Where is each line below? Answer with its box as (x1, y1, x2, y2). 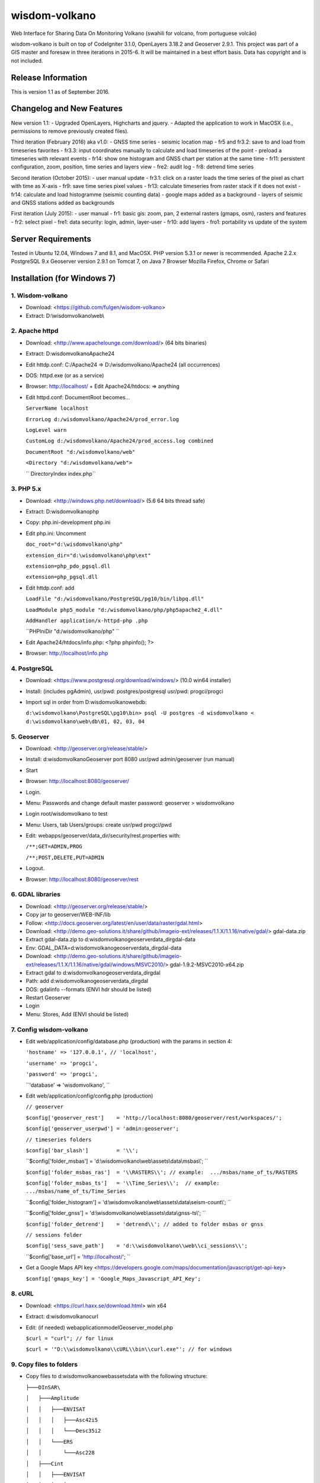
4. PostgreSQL (11, 664, 53, 673)
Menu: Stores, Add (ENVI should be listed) (25, 1010, 129, 1017)
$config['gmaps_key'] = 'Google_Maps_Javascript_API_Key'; (25, 1275, 201, 1282)
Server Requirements (11, 234, 92, 244)
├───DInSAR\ (25, 1384, 60, 1390)
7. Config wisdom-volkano (11, 1025, 88, 1033)
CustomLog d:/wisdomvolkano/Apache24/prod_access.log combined (25, 438, 213, 444)
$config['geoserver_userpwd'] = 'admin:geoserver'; (25, 1125, 180, 1132)
